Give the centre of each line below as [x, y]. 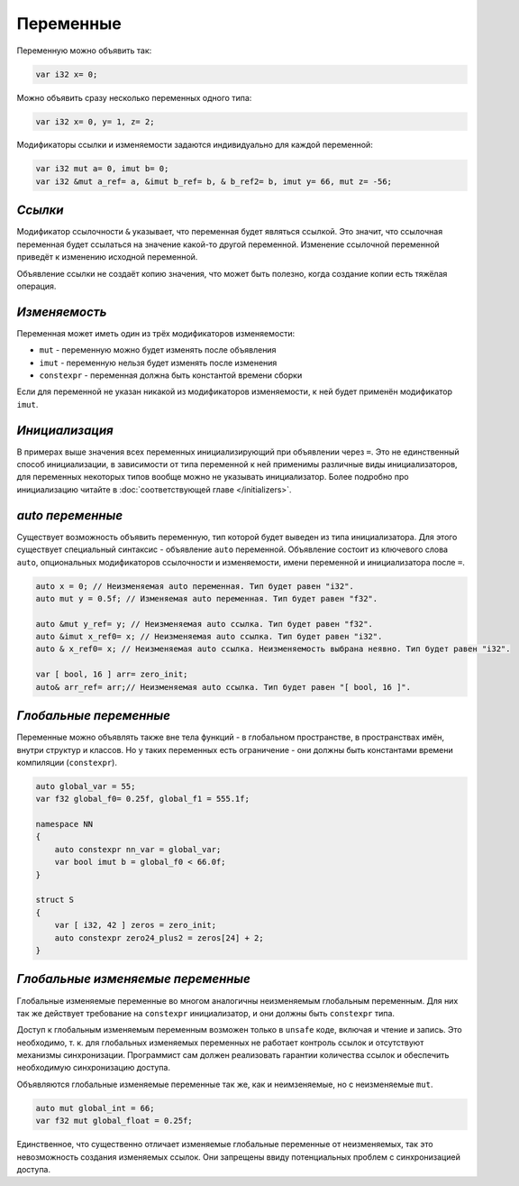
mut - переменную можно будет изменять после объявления [158, 350]
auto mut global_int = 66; [95, 1108]
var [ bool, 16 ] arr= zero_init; [112, 675]
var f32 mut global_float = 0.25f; [114, 1121]
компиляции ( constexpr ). [67, 762]
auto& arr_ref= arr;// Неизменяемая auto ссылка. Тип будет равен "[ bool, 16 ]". [223, 687]
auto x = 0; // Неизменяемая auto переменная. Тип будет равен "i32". [195, 586]
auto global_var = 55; [86, 786]
